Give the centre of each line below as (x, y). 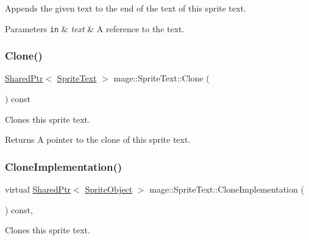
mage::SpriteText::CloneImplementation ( (227, 189)
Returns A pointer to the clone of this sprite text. (98, 139)
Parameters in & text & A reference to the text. (95, 28)
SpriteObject (109, 189)
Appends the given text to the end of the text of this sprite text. (126, 8)
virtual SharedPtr (38, 189)
